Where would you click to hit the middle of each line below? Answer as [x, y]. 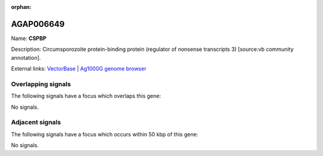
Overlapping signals [41, 84]
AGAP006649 [38, 24]
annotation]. [26, 57]
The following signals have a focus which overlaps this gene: [86, 96]
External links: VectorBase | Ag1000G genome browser [79, 69]
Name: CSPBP [29, 38]
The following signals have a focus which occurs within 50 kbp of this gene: [105, 134]
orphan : [21, 7]
